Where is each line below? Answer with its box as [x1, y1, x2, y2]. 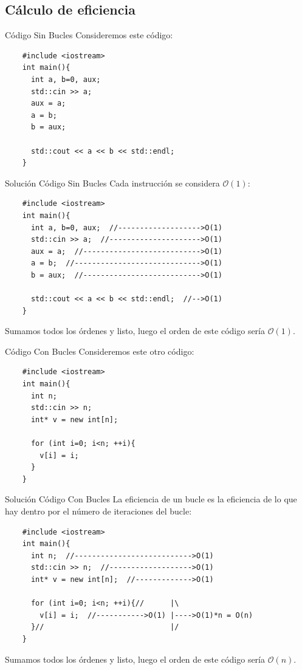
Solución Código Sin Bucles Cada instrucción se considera [5, 176, 220, 189]
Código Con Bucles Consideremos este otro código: [5, 344, 194, 357]
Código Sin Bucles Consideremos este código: [5, 29, 173, 41]
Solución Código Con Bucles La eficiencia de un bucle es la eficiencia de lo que [5, 493, 297, 505]
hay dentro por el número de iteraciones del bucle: [5, 504, 192, 517]
